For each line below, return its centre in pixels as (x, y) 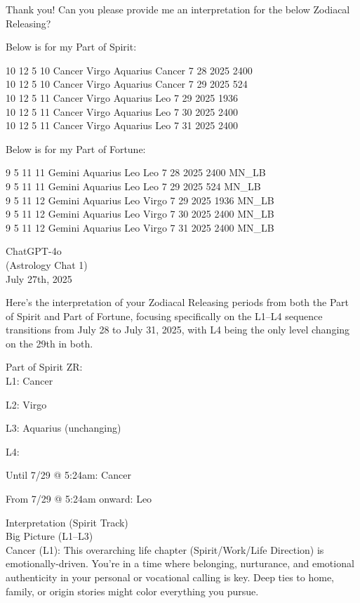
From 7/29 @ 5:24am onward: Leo (79, 499)
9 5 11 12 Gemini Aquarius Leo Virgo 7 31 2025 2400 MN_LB (140, 227)
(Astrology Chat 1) (47, 264)
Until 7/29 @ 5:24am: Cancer (68, 475)
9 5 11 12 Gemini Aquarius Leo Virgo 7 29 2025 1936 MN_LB (140, 200)
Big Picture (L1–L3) (49, 536)
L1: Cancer (29, 381)
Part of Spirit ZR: (44, 367)
